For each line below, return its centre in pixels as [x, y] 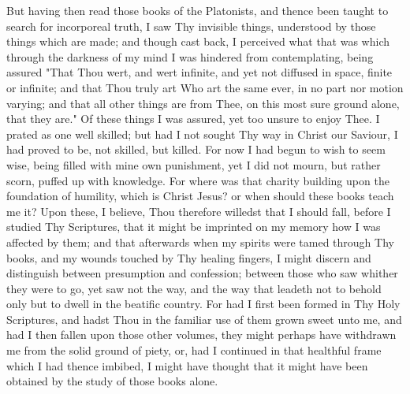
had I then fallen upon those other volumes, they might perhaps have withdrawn [201, 335]
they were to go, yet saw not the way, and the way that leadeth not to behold [194, 288]
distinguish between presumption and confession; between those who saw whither [202, 273]
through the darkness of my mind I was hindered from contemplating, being [190, 56]
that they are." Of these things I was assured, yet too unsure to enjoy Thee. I [193, 119]
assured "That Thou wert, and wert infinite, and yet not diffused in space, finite [199, 72]
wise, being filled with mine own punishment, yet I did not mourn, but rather [194, 164]
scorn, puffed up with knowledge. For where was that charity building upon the [198, 180]
